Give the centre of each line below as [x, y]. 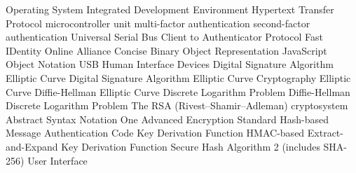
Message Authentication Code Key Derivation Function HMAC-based [155, 133]
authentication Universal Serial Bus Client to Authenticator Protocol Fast [164, 37]
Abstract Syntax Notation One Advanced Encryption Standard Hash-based [167, 119]
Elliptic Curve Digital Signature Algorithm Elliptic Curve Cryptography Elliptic [178, 77]
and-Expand [32, 146]
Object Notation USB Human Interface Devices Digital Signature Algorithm [170, 64]
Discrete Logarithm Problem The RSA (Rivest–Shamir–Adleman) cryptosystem [177, 105]
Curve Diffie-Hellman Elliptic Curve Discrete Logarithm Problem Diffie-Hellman [178, 91]
